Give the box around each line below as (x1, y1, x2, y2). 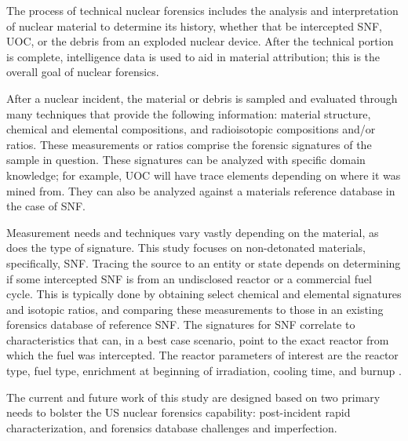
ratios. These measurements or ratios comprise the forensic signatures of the (6, 136, 372, 152)
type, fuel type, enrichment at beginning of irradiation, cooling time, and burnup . (6, 363, 402, 379)
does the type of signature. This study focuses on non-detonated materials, (6, 239, 366, 256)
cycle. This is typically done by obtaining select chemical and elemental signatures (6, 286, 402, 302)
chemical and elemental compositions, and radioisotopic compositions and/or (6, 121, 376, 137)
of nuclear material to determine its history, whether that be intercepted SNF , (6, 17, 382, 34)
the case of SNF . (6, 198, 86, 214)
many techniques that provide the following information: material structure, (6, 105, 371, 122)
